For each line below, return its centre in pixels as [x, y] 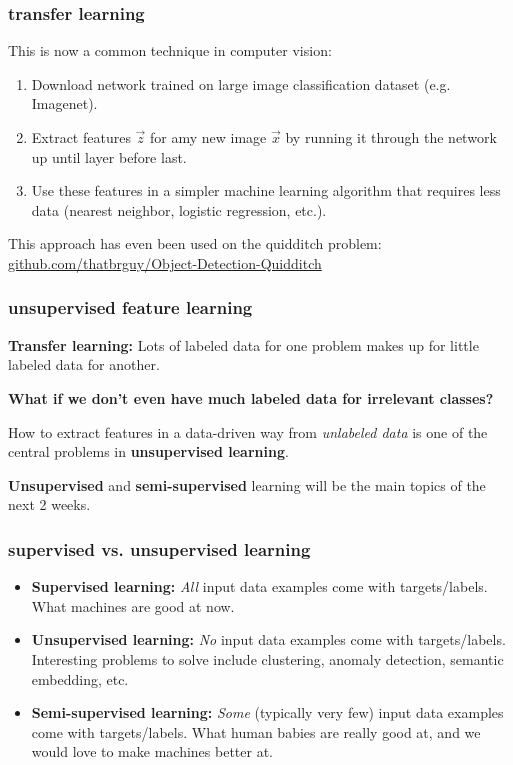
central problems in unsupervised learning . [148, 451]
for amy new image [208, 137]
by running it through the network [391, 137]
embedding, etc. [80, 678]
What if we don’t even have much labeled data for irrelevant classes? [251, 397]
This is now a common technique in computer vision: [170, 50]
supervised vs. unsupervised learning [159, 548]
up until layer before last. [109, 156]
